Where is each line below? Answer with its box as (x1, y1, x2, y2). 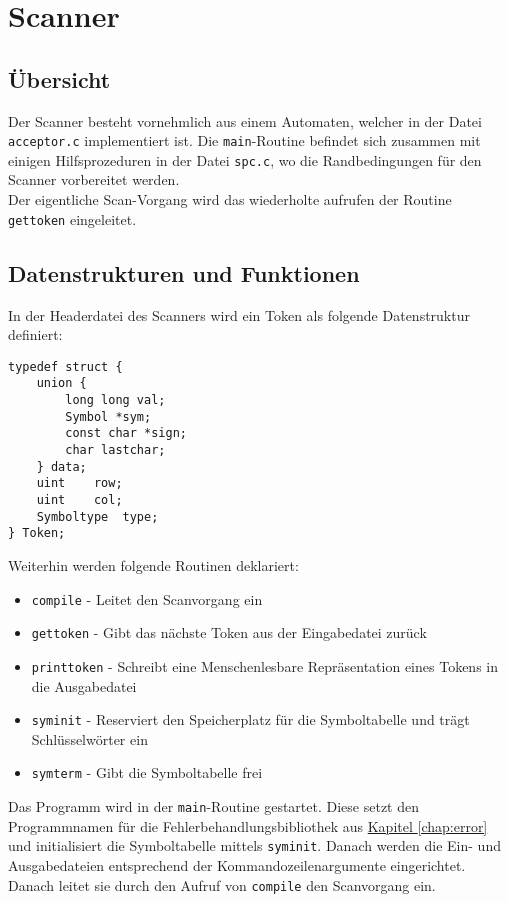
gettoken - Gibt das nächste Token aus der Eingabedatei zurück (31, 622, 427, 643)
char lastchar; (65, 443, 166, 457)
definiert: (8, 324, 63, 345)
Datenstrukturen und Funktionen (8, 257, 360, 288)
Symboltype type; (36, 509, 159, 524)
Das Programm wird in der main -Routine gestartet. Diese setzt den (8, 796, 419, 816)
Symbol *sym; (65, 409, 152, 424)
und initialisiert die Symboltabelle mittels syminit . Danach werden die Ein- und (8, 835, 501, 856)
